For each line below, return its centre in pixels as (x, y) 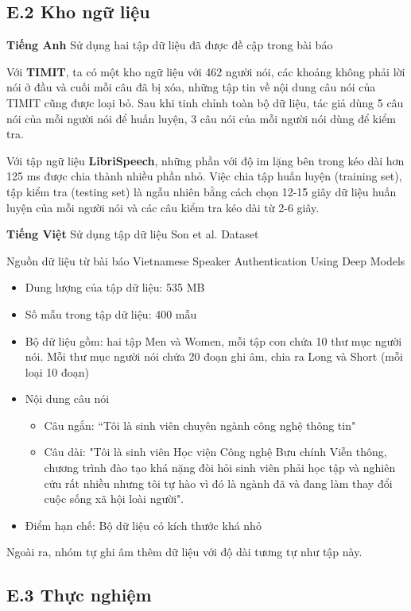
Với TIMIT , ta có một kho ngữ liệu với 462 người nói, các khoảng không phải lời (206, 71)
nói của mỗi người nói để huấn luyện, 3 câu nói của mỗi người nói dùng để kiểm (202, 118)
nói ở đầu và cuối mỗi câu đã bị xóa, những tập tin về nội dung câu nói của (191, 87)
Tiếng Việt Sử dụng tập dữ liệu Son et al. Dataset (133, 234)
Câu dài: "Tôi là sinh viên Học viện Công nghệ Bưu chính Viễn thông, (215, 452)
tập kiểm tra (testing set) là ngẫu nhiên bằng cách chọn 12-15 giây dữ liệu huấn (202, 191)
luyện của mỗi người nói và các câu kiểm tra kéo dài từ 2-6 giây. (163, 207)
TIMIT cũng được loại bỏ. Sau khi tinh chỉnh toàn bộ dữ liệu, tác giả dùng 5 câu (205, 102)
